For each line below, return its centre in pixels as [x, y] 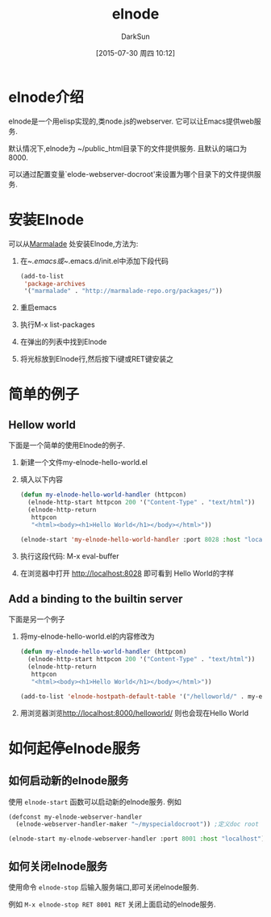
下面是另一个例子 [37, 619]
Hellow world [42, 425]
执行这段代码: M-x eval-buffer [69, 556]
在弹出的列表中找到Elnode [63, 342]
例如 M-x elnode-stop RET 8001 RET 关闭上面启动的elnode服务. [112, 904]
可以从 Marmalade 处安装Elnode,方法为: [73, 244]
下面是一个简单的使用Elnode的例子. [67, 446]
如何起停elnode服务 [75, 748]
